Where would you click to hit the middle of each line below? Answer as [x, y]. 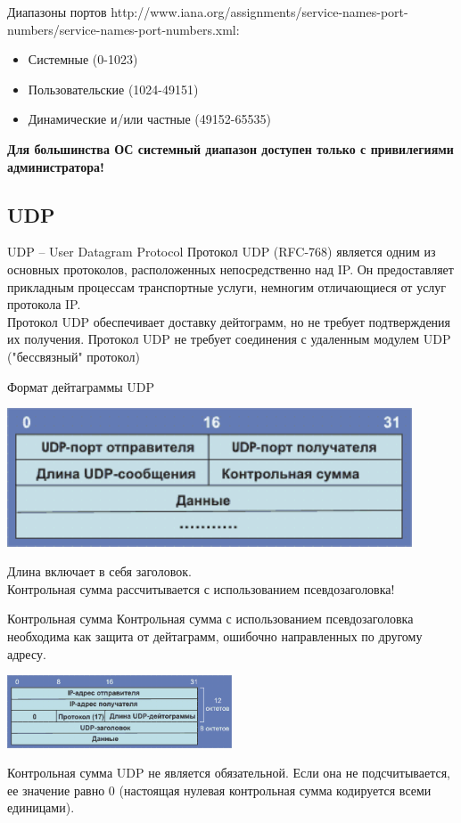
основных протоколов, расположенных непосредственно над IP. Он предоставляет [230, 269]
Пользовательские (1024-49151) [113, 89]
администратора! [56, 166]
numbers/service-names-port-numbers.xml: [123, 29]
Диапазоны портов [57, 12]
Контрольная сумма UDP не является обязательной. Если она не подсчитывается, [229, 773]
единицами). [41, 807]
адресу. [27, 653]
